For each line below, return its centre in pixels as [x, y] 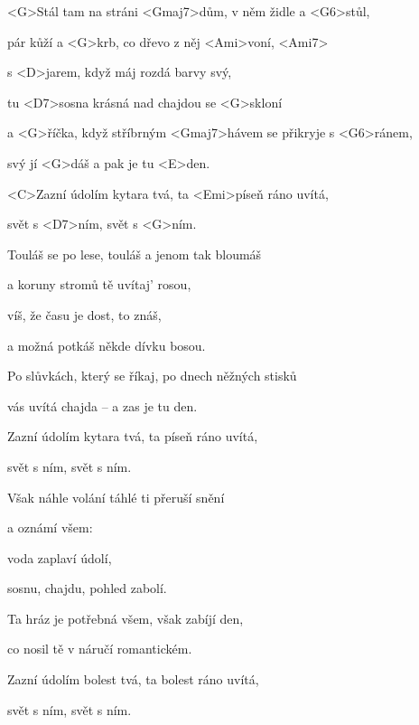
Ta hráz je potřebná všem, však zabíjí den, [126, 618]
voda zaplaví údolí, [60, 557]
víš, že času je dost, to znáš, [84, 314]
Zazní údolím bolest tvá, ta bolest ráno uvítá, [133, 679]
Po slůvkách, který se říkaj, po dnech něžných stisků [152, 376]
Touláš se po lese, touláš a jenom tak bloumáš [135, 254]
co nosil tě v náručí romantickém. [100, 649]
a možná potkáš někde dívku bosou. [107, 345]
